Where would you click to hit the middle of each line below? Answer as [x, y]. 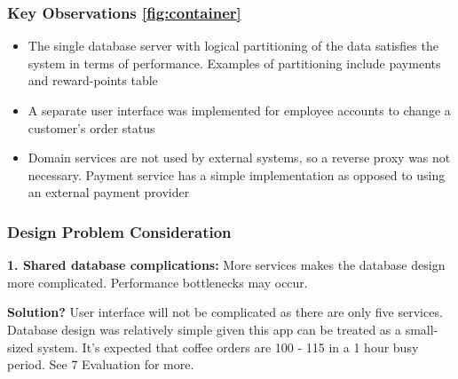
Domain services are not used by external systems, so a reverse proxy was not [239, 158]
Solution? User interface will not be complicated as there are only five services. [225, 312]
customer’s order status [91, 127]
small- [422, 329]
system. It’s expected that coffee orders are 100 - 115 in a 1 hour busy [228, 347]
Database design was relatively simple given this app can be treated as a [205, 329]
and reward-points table [93, 80]
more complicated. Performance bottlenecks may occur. [158, 282]
